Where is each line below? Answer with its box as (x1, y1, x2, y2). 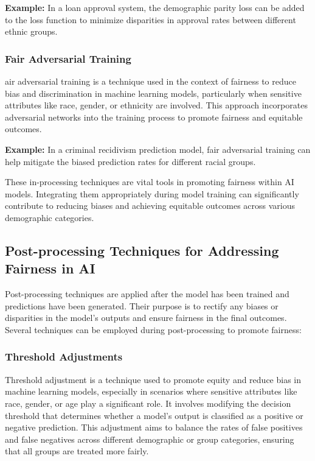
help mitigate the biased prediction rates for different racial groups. (5, 155, 256, 167)
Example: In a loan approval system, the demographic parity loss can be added (5, 1, 305, 13)
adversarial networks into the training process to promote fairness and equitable (5, 110, 303, 123)
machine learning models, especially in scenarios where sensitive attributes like (5, 385, 297, 398)
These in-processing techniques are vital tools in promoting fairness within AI (5, 175, 294, 188)
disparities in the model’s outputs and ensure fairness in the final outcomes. (5, 311, 287, 324)
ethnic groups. (5, 25, 58, 38)
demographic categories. (5, 211, 94, 223)
